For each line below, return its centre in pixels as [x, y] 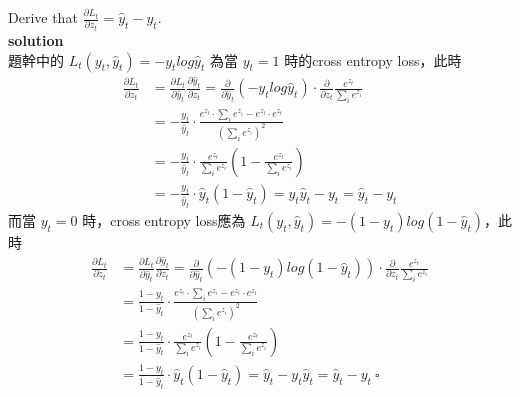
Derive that [43, 17]
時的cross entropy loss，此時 [373, 59]
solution [36, 39]
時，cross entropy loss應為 [164, 219]
